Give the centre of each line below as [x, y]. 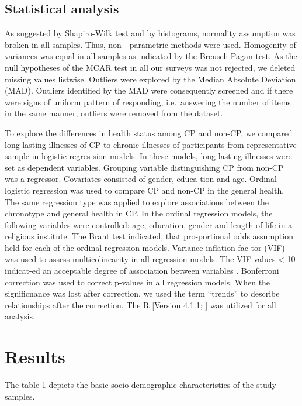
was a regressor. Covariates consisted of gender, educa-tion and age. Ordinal [141, 179]
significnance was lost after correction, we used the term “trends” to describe [142, 293]
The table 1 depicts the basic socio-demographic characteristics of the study [140, 385]
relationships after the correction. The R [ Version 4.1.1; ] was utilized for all [140, 304]
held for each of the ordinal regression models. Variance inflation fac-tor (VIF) [145, 247]
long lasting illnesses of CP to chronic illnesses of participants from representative [151, 144]
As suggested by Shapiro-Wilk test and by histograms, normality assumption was [150, 33]
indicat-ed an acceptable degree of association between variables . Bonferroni [142, 271]
